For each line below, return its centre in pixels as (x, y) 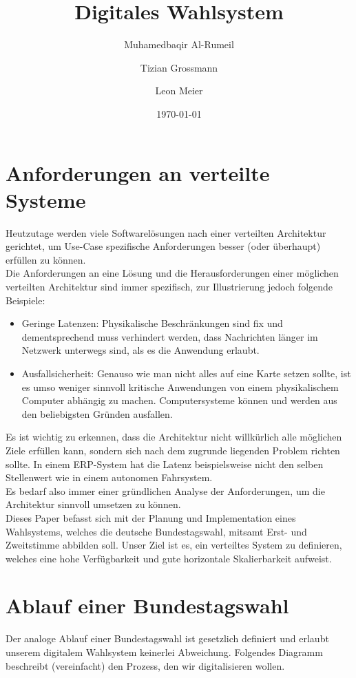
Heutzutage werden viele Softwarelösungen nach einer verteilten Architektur (166, 232)
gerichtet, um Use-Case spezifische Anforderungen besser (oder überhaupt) (163, 246)
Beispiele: (25, 300)
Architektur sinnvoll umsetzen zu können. (93, 504)
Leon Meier (179, 91)
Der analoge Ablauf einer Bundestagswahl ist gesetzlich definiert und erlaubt (167, 638)
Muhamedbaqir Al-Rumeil (179, 44)
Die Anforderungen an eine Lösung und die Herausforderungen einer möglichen (172, 273)
